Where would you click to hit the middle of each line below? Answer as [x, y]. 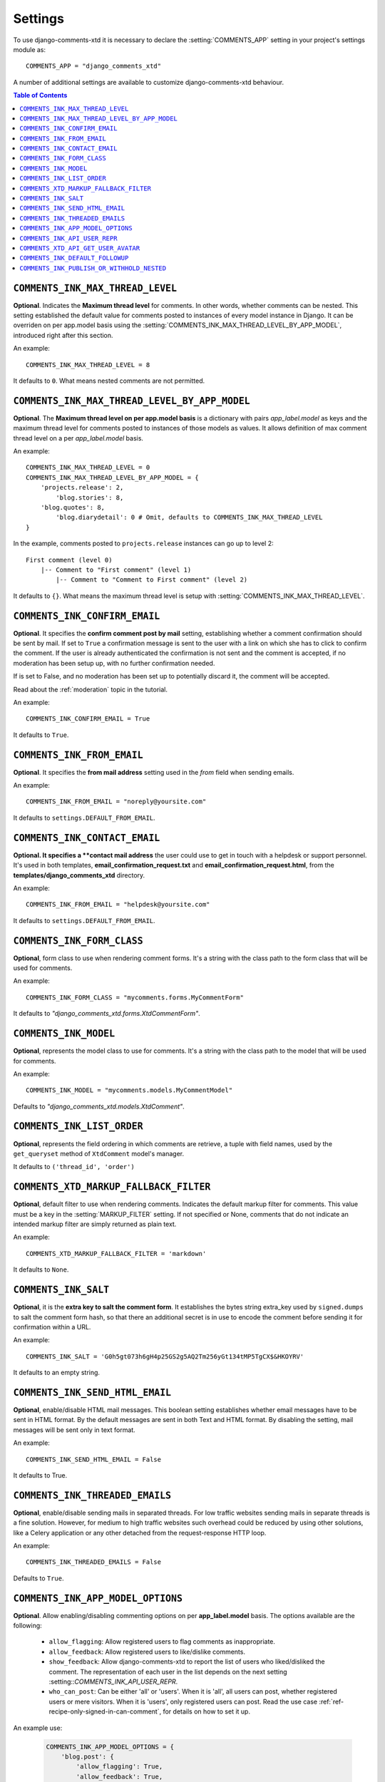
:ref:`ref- [331, 1701]
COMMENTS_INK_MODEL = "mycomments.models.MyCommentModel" [129, 1090]
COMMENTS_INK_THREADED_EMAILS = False [94, 1562]
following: [27, 1626]
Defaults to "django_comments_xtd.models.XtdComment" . [99, 1106]
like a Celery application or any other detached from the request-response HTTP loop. [140, 1533]
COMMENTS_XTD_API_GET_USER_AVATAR [80, 248]
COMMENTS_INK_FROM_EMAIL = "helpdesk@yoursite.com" [118, 905]
